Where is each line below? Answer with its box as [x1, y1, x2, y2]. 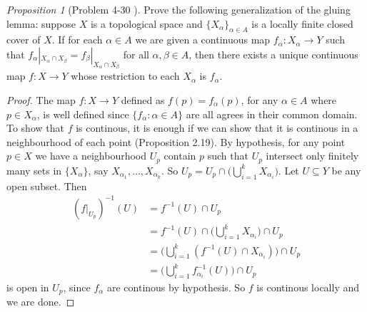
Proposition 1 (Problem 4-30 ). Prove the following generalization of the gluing [6, 2, 351, 16]
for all [123, 46, 149, 61]
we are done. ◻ [6, 294, 75, 309]
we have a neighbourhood [35, 148, 147, 163]
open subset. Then [6, 178, 87, 193]
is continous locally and [256, 279, 360, 294]
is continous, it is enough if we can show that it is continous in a [76, 120, 358, 135]
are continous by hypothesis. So [106, 279, 246, 294]
